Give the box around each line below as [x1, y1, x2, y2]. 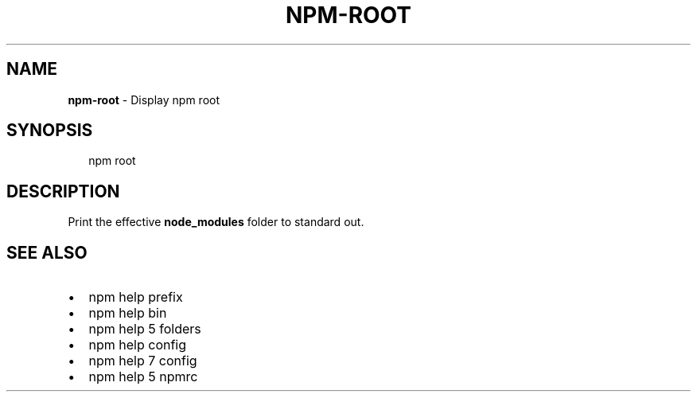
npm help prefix [88, 289, 183, 306]
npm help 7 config [88, 353, 197, 369]
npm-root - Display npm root [68, 92, 220, 107]
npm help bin [88, 305, 167, 322]
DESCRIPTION [6, 181, 120, 201]
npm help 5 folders [88, 321, 201, 338]
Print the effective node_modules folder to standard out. [68, 215, 364, 229]
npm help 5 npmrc [88, 369, 198, 385]
